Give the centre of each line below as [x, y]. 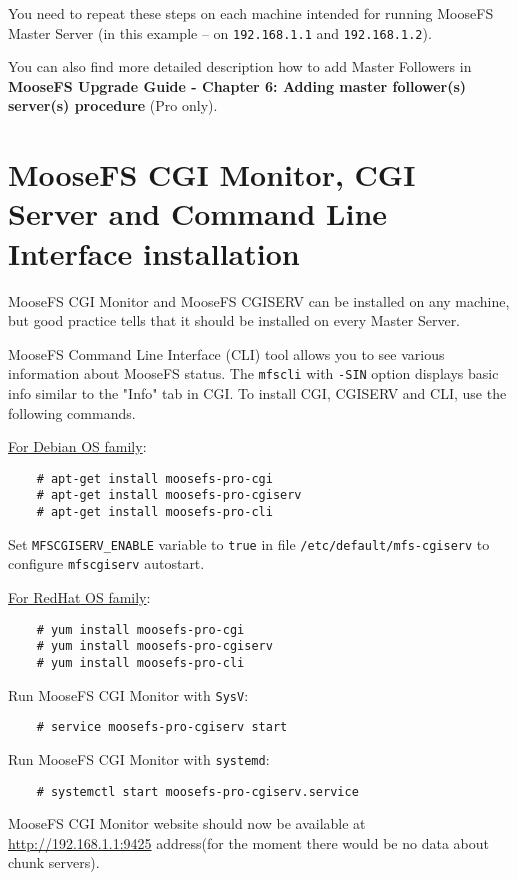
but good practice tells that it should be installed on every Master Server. [234, 320]
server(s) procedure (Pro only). [113, 105]
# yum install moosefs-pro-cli [140, 662]
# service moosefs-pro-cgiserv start [162, 727]
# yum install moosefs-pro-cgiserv [154, 646]
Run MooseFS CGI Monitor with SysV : [128, 694]
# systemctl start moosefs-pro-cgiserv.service [197, 791]
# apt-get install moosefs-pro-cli [154, 512]
